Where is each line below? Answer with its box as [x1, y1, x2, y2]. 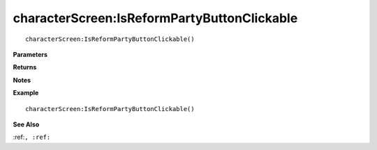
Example [13, 89, 39, 97]
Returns [13, 63, 37, 72]
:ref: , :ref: [13, 133, 51, 142]
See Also [13, 120, 40, 128]
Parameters [13, 50, 48, 58]
